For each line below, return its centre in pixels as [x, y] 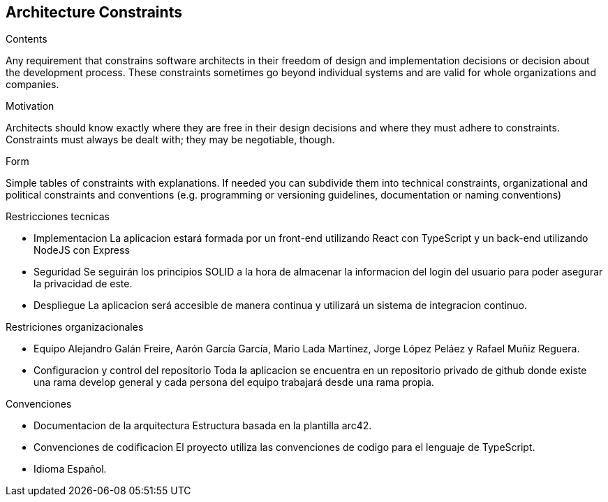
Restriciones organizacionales [75, 327]
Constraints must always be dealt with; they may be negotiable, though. [170, 140]
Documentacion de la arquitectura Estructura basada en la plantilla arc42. [203, 426]
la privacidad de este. [83, 284]
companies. [32, 85]
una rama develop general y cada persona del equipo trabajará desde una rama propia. [234, 382]
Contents [27, 39]
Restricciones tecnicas [58, 217]
